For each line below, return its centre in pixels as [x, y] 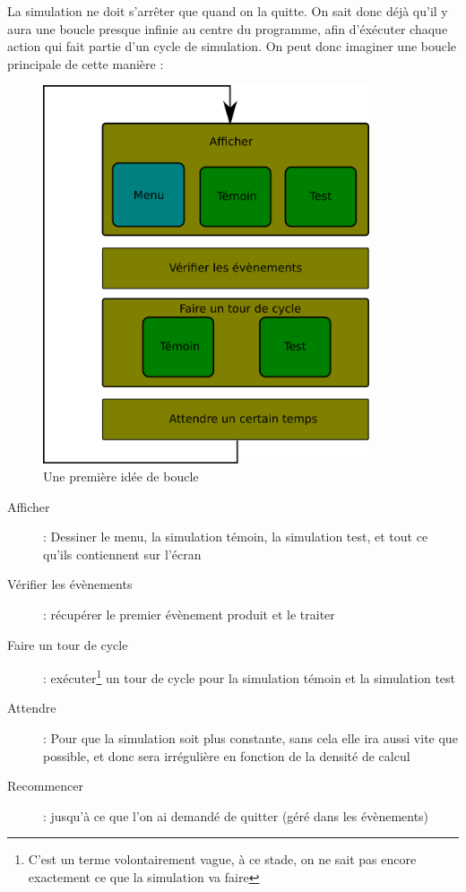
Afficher [29, 506]
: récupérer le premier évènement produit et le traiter [189, 615]
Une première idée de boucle [121, 476]
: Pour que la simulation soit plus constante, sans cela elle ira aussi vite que [250, 738]
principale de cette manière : [86, 63]
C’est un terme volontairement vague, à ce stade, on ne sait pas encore [222, 859]
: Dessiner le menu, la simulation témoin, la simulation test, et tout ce [236, 537]
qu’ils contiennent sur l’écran [122, 554]
